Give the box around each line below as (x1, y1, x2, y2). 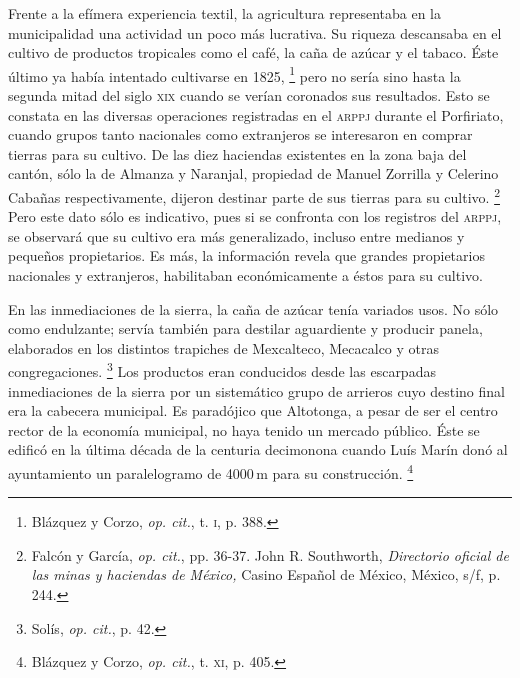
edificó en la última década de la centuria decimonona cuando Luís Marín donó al (8, 439, 508, 460)
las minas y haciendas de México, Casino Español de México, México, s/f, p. (31, 564, 501, 585)
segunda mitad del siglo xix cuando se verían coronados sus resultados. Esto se (8, 85, 490, 106)
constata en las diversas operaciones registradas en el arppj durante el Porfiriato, (8, 104, 504, 125)
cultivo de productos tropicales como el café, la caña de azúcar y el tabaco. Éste (8, 42, 499, 63)
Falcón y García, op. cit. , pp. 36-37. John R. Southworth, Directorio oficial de (31, 544, 509, 565)
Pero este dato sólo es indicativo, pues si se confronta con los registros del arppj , (8, 206, 502, 227)
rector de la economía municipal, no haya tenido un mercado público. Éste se (8, 419, 480, 440)
